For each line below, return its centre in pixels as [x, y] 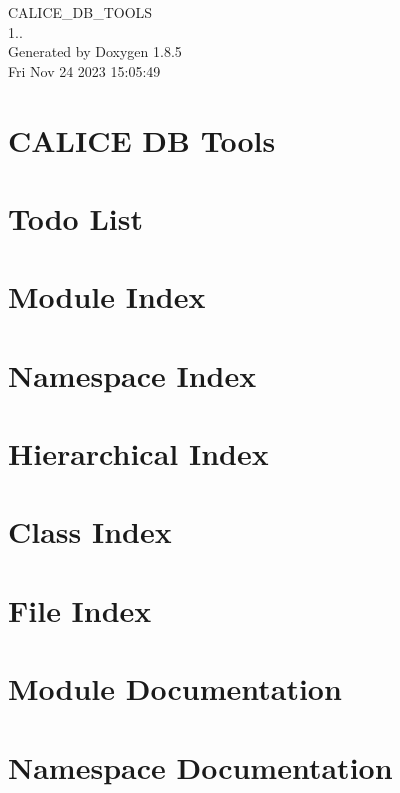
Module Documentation [175, 688]
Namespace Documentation [200, 766]
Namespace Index [132, 374]
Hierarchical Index [138, 453]
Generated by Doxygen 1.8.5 [95, 51]
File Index [80, 609]
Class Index [90, 531]
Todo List [75, 217]
